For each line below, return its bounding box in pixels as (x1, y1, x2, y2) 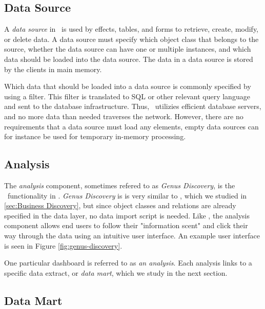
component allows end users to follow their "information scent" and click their (4, 220, 248, 231)
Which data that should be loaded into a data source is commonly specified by (4, 81, 251, 92)
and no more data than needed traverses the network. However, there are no (4, 111, 243, 121)
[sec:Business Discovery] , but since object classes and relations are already (4, 200, 236, 211)
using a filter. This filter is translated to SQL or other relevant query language (4, 91, 250, 101)
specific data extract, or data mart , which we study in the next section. (4, 267, 228, 278)
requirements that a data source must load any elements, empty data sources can (4, 121, 259, 131)
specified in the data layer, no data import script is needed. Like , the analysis (4, 210, 250, 220)
